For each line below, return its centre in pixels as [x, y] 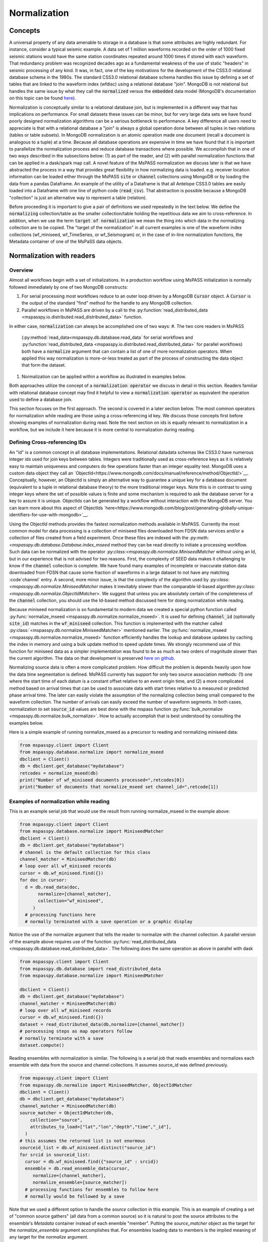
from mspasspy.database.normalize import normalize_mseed [92, 752]
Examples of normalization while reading [59, 801]
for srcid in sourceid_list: [55, 1155]
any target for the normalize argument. [49, 1237]
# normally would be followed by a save [75, 1196]
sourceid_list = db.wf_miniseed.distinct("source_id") [88, 1148]
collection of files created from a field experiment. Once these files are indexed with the [99, 538]
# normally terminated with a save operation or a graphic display [109, 922]
